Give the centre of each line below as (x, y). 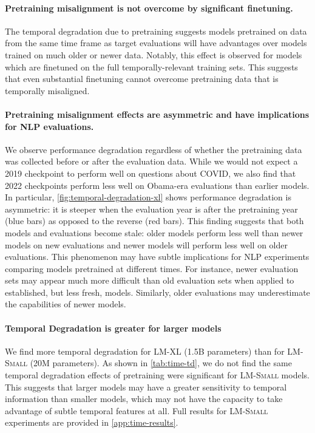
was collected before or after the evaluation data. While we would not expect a (151, 161)
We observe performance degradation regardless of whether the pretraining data (154, 149)
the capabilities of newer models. (66, 304)
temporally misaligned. (47, 90)
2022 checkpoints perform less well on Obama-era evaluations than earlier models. (157, 185)
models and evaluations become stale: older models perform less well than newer (154, 232)
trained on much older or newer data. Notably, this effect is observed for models (154, 54)
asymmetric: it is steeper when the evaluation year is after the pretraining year (151, 209)
